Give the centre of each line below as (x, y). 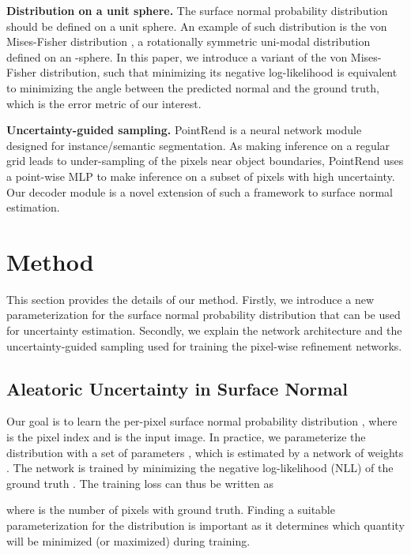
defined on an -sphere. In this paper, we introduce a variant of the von (177, 56)
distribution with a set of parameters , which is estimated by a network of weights (205, 452)
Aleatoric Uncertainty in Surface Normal (177, 388)
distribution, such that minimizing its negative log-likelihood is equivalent (219, 72)
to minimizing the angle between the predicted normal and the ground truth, (193, 87)
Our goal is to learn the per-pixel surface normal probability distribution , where (202, 421)
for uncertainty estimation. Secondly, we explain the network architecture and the (204, 330)
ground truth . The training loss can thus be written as (140, 483)
